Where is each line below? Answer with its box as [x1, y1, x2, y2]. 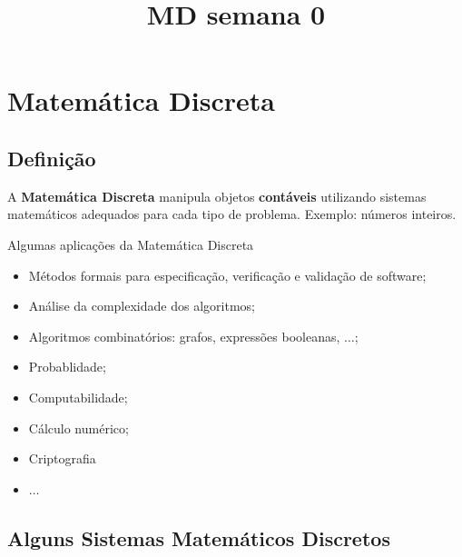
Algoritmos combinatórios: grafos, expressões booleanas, [28, 326, 340, 345]
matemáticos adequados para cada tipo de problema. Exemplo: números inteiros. [7, 204, 457, 224]
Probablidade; [28, 357, 106, 376]
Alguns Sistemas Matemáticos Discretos [7, 523, 390, 552]
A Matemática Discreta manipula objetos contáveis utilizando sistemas [7, 186, 427, 205]
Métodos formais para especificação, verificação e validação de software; [28, 265, 427, 284]
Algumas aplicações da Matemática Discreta [7, 234, 254, 254]
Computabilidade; [28, 387, 128, 406]
